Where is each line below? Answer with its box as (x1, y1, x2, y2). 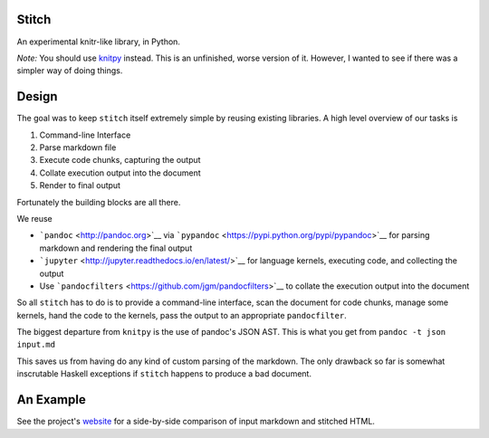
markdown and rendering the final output (39, 243, 193, 253)
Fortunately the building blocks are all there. (16, 196, 181, 207)
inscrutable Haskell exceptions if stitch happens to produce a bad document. (16, 368, 312, 379)
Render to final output (39, 180, 121, 191)
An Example (16, 392, 86, 407)
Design (16, 89, 58, 104)
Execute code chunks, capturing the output (39, 155, 201, 166)
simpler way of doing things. (16, 65, 123, 76)
